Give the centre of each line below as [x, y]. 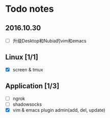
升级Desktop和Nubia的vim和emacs [49, 41]
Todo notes [30, 9]
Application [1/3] [32, 86]
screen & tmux [28, 69]
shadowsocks [27, 104]
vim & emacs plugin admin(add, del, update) [59, 110]
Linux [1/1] [22, 57]
